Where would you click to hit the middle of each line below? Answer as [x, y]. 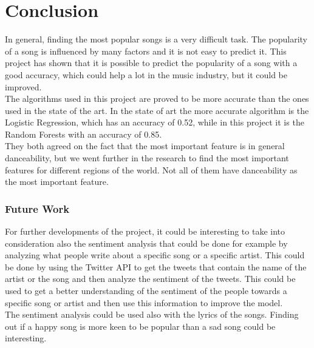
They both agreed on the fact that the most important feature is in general [145, 146]
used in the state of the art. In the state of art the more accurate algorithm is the [157, 110]
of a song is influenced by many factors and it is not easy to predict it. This [146, 51]
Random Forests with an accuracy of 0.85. [84, 134]
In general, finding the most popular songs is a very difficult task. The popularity [156, 39]
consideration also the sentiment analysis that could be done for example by [146, 243]
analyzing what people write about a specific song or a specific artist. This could [155, 255]
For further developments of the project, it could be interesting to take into [145, 231]
